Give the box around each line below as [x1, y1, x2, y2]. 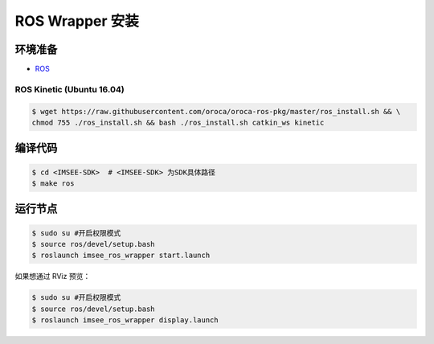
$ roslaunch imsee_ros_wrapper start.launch [31, 251, 211, 260]
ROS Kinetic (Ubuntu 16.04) [14, 84, 125, 95]
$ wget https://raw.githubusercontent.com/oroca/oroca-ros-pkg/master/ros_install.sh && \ [31, 107, 401, 116]
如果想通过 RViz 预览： [14, 272, 91, 281]
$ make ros [31, 178, 75, 188]
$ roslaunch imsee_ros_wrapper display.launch [31, 316, 219, 325]
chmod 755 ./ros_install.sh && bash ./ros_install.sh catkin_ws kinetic [31, 118, 325, 127]
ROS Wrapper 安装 [14, 12, 140, 30]
